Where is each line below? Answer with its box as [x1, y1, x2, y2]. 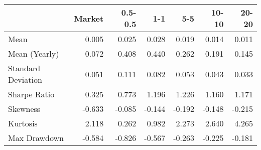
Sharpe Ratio [8, 88, 55, 100]
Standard [8, 62, 41, 74]
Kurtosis [8, 117, 38, 129]
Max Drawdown [8, 132, 64, 143]
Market [74, 12, 104, 24]
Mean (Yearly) [8, 48, 59, 59]
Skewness [8, 103, 41, 114]
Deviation [8, 74, 42, 85]
